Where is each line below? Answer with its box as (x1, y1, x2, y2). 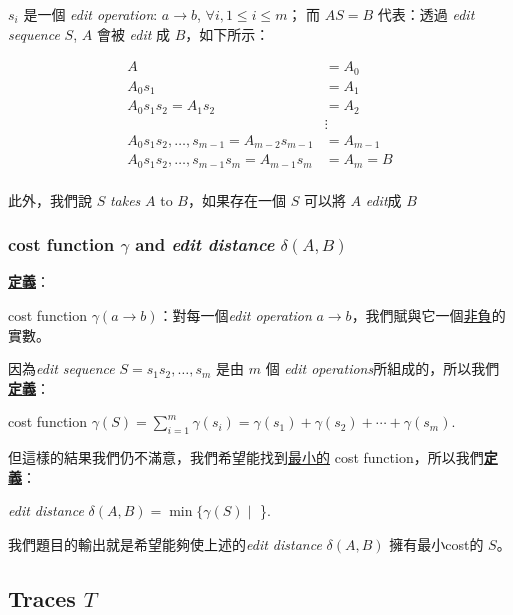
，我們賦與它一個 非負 (351, 305, 492, 326)
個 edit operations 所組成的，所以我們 (265, 358, 500, 379)
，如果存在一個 (187, 189, 286, 210)
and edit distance (135, 232, 275, 257)
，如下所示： (185, 23, 270, 44)
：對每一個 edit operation (158, 305, 312, 326)
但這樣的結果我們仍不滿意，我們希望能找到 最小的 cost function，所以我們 (8, 447, 484, 468)
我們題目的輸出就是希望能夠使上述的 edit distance (8, 534, 322, 555)
